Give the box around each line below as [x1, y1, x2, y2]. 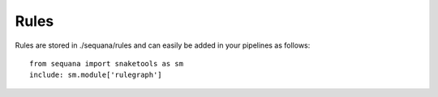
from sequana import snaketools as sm [29, 59, 184, 68]
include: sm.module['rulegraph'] [29, 70, 162, 80]
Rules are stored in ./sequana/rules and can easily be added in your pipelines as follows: [15, 40, 311, 50]
